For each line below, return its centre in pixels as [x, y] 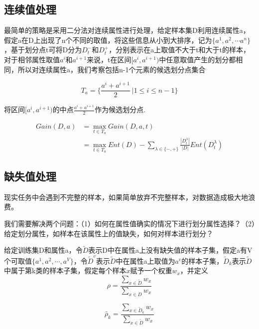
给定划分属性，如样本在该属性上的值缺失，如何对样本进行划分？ [109, 233]
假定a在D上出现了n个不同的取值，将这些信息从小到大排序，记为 [108, 40]
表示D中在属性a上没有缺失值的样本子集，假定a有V [170, 250]
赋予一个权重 [151, 270]
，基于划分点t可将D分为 [43, 50]
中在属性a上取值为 [145, 260]
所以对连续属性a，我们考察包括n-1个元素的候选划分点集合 [112, 69]
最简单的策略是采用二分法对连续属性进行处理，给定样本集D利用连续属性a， [127, 30]
